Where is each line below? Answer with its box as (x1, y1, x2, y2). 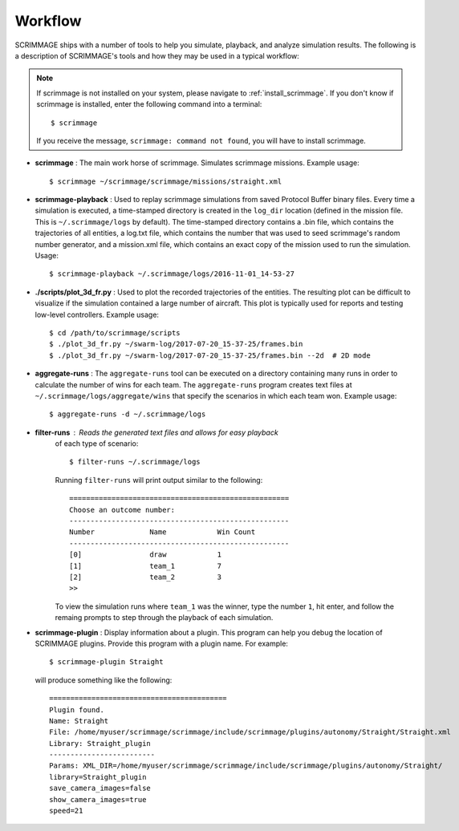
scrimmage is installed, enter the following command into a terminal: (36, 99, 262, 109)
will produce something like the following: (35, 675, 173, 685)
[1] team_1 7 (69, 561, 222, 570)
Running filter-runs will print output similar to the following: (55, 475, 263, 484)
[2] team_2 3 (69, 573, 222, 582)
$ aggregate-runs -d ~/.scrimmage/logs (49, 410, 206, 419)
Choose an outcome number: (69, 505, 176, 514)
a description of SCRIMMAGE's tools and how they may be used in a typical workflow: (14, 51, 300, 60)
